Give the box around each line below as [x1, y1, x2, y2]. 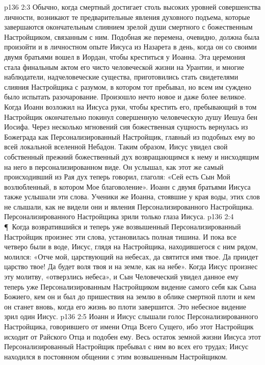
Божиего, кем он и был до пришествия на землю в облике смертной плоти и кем [4, 291, 255, 302]
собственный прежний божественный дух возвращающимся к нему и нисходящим [4, 151, 259, 162]
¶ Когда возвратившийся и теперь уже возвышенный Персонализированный [4, 221, 241, 232]
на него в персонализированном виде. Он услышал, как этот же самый [4, 161, 224, 172]
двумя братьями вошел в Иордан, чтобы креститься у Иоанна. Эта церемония [4, 51, 246, 62]
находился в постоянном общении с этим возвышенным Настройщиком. [4, 351, 228, 361]
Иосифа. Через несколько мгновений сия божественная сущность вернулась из [4, 121, 248, 132]
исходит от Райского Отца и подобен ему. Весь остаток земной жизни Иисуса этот [4, 331, 261, 342]
